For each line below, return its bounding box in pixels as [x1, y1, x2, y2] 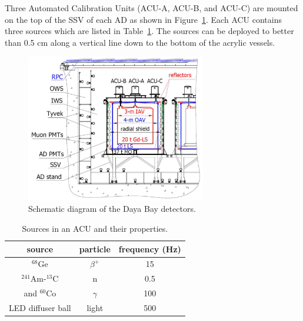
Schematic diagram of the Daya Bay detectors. [28, 202, 196, 215]
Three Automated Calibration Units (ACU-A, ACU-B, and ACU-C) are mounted [5, 2, 298, 13]
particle [79, 242, 111, 255]
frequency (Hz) [118, 242, 181, 255]
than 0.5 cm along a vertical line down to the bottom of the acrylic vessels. [5, 36, 275, 48]
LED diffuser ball [9, 301, 71, 313]
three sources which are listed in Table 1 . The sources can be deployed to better [5, 25, 294, 37]
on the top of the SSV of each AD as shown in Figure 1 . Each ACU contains [5, 13, 282, 25]
